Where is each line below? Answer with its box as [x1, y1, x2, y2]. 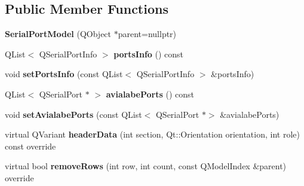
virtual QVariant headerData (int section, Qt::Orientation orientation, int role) [5, 128, 300, 141]
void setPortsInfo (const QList [5, 68, 123, 80]
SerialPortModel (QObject [5, 28, 112, 40]
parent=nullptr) [118, 28, 177, 40]
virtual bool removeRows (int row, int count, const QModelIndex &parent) [5, 160, 287, 172]
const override [5, 139, 56, 152]
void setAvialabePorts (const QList [5, 108, 142, 120]
